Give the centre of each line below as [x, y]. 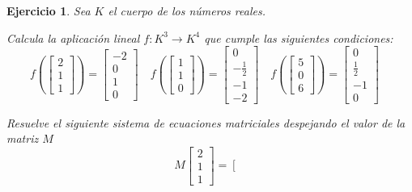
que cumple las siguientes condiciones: [299, 38]
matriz [23, 138]
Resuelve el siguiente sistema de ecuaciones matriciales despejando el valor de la [206, 122]
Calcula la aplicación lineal [73, 38]
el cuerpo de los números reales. [187, 10]
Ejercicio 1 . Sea [49, 10]
